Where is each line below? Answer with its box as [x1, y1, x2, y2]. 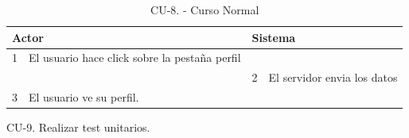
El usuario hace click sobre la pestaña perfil [29, 49, 241, 66]
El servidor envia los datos [268, 69, 398, 86]
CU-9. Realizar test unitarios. [6, 119, 150, 136]
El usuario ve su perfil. [29, 89, 139, 105]
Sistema [251, 29, 296, 45]
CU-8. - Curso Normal [150, 2, 259, 17]
